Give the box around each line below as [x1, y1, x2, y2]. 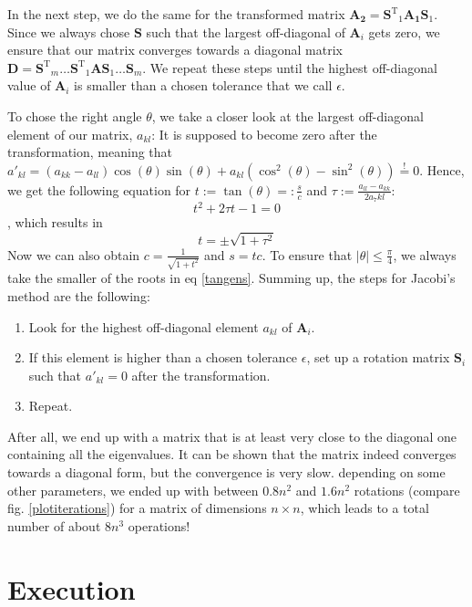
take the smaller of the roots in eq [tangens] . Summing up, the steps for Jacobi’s [7, 268, 456, 288]
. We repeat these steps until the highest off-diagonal [142, 58, 437, 77]
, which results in [7, 213, 103, 232]
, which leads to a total [300, 498, 429, 518]
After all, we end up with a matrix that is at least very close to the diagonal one [7, 426, 457, 445]
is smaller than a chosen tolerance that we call [74, 76, 333, 95]
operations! [128, 516, 190, 535]
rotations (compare [354, 480, 460, 499]
